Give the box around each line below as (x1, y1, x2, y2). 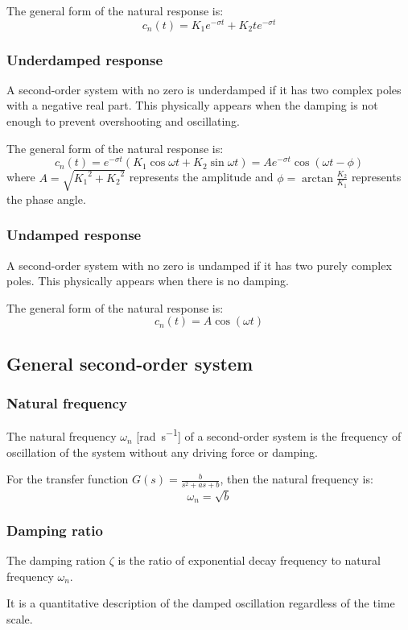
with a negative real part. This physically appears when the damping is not (6, 97, 378, 114)
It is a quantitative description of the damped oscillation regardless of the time (6, 595, 395, 611)
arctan (302, 172, 333, 184)
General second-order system (6, 350, 253, 375)
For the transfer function (6, 470, 129, 487)
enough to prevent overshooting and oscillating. (6, 113, 240, 130)
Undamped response (6, 225, 142, 245)
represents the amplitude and (129, 168, 274, 185)
